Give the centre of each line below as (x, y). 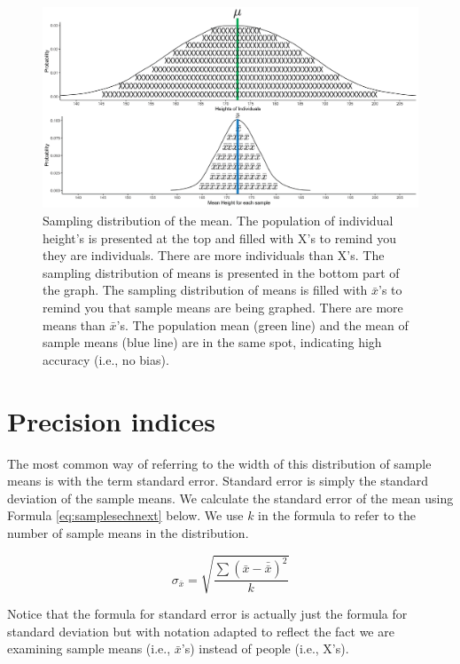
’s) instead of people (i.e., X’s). (265, 648)
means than (74, 324)
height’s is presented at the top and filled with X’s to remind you (219, 237)
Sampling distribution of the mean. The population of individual (218, 221)
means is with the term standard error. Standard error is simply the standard (218, 481)
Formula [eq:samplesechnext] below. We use (125, 515)
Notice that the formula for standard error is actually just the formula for (207, 614)
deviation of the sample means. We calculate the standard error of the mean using (230, 498)
